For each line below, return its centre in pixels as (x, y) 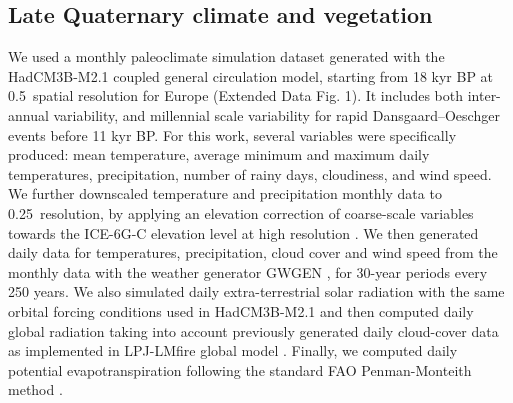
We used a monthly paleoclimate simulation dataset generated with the (226, 56)
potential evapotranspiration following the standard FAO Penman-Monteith (240, 369)
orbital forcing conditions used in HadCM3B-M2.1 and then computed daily (241, 310)
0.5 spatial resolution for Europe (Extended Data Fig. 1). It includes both (236, 95)
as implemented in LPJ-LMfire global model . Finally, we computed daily (233, 350)
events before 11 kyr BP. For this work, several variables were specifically (232, 134)
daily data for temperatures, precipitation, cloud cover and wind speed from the (253, 252)
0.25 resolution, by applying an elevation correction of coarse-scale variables (241, 212)
